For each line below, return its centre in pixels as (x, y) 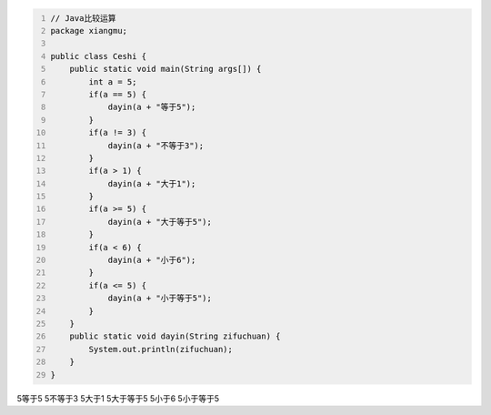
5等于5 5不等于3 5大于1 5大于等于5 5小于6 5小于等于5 (118, 398)
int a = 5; (113, 81)
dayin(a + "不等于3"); (156, 145)
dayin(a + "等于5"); (152, 107)
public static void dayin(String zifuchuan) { (175, 336)
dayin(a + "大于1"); (152, 183)
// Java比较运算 (83, 18)
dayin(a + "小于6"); (152, 260)
